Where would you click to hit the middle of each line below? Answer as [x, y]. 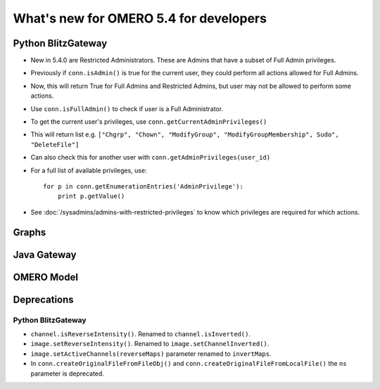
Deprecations [43, 299]
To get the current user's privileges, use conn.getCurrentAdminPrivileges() [149, 122]
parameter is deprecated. [68, 374]
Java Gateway [45, 254]
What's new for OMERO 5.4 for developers [140, 18]
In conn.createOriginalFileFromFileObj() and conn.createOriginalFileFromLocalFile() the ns [189, 364]
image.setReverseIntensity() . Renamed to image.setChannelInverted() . [150, 344]
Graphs [30, 232]
